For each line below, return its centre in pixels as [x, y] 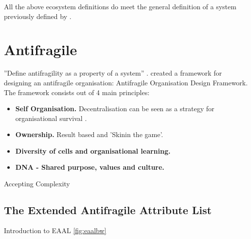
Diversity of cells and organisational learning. [93, 150]
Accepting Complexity [37, 184]
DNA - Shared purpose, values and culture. [90, 167]
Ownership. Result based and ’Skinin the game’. [89, 134]
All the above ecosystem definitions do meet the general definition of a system [120, 6]
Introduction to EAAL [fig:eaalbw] [55, 230]
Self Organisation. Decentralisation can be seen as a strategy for [115, 109]
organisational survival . [51, 118]
